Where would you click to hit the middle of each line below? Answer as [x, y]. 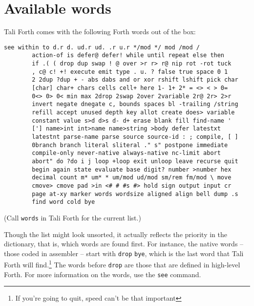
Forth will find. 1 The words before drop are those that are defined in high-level [122, 264]
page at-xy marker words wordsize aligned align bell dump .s [135, 194]
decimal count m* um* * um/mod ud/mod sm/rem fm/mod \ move [132, 178]
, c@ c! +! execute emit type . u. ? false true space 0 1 [130, 72]
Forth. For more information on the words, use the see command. [103, 274]
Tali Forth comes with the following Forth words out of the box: [100, 32]
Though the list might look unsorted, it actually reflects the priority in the [116, 234]
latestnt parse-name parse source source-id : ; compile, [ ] [135, 137]
